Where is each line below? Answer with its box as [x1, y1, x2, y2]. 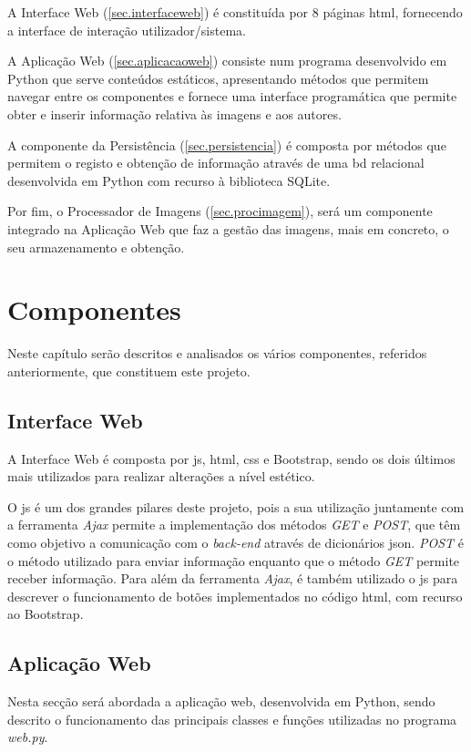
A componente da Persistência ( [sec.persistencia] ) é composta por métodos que [7, 135, 446, 154]
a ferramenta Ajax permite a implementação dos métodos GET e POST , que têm [7, 515, 461, 534]
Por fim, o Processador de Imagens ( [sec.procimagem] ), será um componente [7, 201, 433, 221]
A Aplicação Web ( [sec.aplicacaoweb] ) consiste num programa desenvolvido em [7, 51, 447, 70]
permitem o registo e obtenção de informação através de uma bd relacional [7, 153, 425, 172]
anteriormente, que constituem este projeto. [7, 361, 251, 380]
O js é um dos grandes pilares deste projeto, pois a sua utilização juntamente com [7, 497, 465, 516]
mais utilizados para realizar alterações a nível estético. [7, 467, 315, 486]
